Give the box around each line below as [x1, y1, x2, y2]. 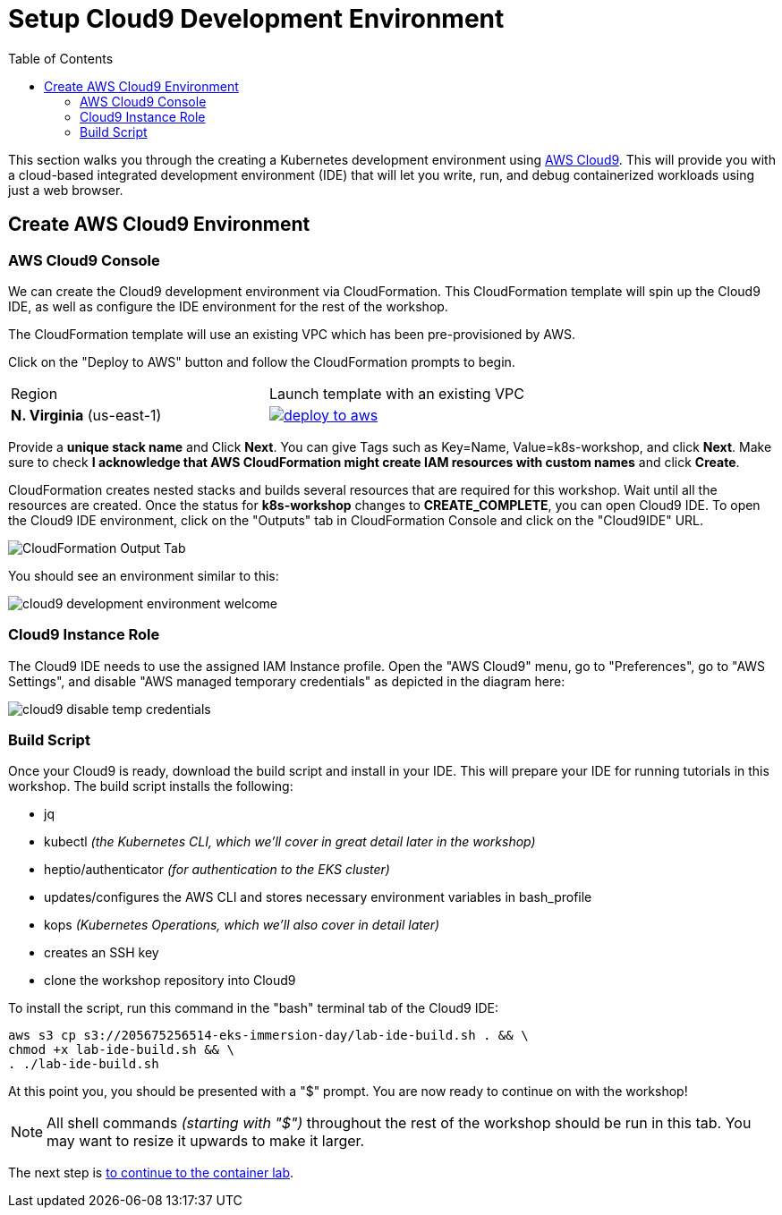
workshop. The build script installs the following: [8, 778, 293, 794]
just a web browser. [8, 182, 123, 198]
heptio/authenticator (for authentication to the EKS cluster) [44, 862, 390, 878]
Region [11, 384, 58, 403]
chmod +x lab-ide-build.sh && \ [8, 1042, 234, 1058]
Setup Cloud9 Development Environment [8, 4, 505, 34]
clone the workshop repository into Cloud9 [44, 973, 296, 989]
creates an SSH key [44, 945, 159, 961]
